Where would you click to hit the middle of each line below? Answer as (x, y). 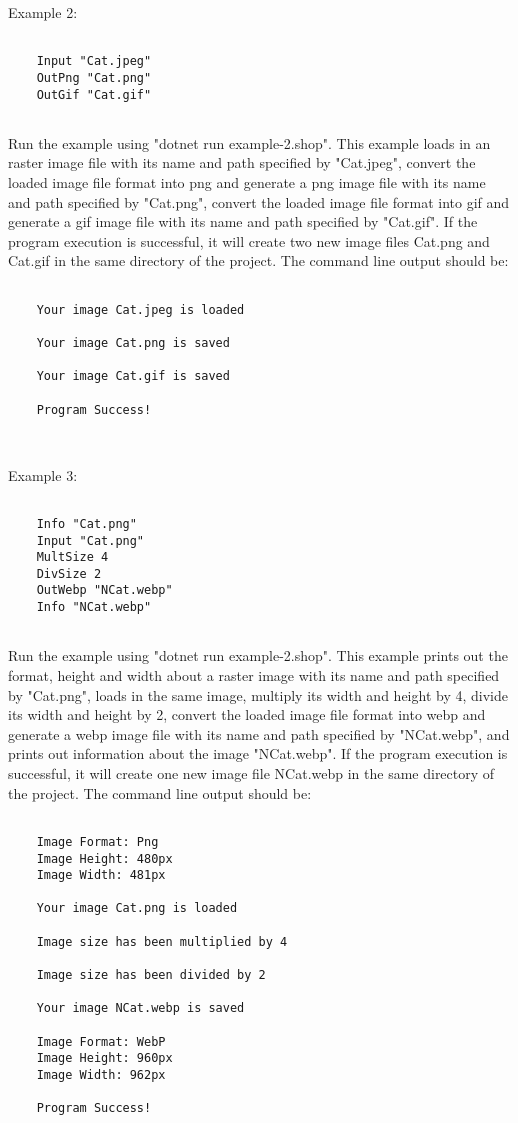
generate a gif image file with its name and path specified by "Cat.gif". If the (243, 221)
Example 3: (43, 474)
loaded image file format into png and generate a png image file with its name (247, 182)
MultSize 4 (72, 557)
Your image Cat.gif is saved (133, 376)
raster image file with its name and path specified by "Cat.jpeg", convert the (242, 162)
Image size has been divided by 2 (151, 975)
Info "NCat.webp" (94, 607)
